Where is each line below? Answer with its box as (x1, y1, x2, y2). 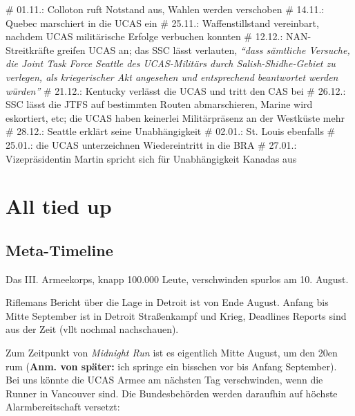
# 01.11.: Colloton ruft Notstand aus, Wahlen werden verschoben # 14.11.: (6, 2, 325, 16)
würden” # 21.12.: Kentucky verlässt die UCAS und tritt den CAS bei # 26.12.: (6, 83, 346, 98)
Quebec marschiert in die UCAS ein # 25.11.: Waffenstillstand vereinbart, (6, 15, 319, 30)
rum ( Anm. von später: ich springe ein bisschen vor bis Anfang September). (6, 359, 337, 373)
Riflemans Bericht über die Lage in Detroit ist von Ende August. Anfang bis (6, 295, 329, 309)
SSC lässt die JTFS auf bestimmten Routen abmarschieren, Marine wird (6, 97, 313, 111)
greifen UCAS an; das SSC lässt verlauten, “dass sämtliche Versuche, (57, 42, 350, 57)
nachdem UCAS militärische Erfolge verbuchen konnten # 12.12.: (6, 29, 283, 44)
